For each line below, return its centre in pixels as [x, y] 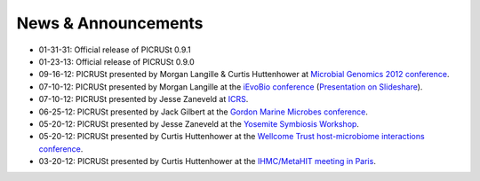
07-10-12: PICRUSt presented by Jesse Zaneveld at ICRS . [144, 99]
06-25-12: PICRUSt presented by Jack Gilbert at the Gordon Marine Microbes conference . [203, 112]
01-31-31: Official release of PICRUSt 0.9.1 [115, 50]
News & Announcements [110, 23]
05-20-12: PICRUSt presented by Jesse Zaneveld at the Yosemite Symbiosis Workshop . [199, 123]
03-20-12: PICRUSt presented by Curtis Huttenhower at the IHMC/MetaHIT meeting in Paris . [208, 161]
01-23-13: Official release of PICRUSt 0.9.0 [116, 61]
